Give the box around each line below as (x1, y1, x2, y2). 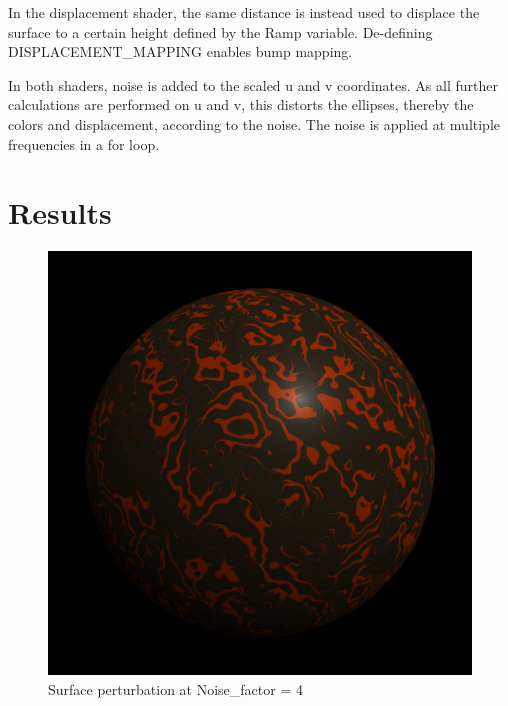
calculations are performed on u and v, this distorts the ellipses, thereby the (8, 94, 474, 115)
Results (8, 192, 112, 233)
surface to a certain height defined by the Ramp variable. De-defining (8, 21, 433, 42)
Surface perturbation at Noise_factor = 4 (48, 678, 303, 699)
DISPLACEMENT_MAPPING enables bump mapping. (8, 41, 353, 62)
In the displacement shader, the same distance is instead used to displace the (8, 2, 480, 22)
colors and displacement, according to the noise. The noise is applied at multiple (8, 113, 500, 134)
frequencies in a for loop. (8, 133, 160, 154)
